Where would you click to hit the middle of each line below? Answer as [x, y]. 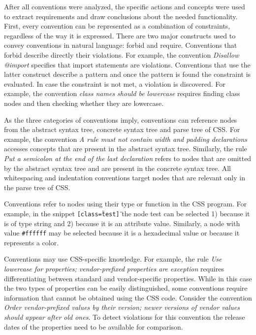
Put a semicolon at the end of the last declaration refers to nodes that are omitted [128, 158]
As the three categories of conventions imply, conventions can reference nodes [121, 119]
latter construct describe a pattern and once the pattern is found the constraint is [128, 74]
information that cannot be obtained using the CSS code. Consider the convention [128, 297]
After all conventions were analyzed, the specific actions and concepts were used [125, 6]
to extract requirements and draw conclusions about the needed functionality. [121, 16]
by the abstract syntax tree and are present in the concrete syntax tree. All [117, 168]
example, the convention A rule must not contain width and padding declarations [126, 139]
